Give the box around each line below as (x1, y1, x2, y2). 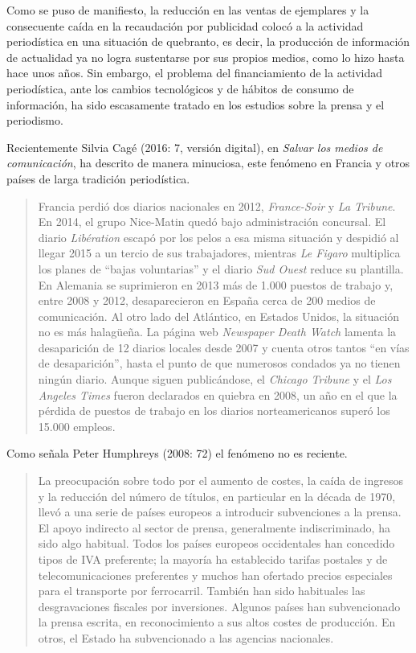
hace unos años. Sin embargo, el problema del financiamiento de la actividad (6, 64, 383, 81)
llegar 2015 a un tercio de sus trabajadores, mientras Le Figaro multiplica (38, 244, 401, 261)
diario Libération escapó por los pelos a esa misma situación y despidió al (38, 228, 399, 245)
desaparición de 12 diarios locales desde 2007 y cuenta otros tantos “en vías (38, 339, 410, 355)
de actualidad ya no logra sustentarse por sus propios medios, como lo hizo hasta (6, 48, 405, 65)
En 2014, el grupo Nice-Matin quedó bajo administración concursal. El (38, 213, 386, 230)
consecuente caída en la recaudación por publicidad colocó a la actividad (6, 17, 364, 34)
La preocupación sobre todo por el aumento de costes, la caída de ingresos (38, 472, 403, 489)
